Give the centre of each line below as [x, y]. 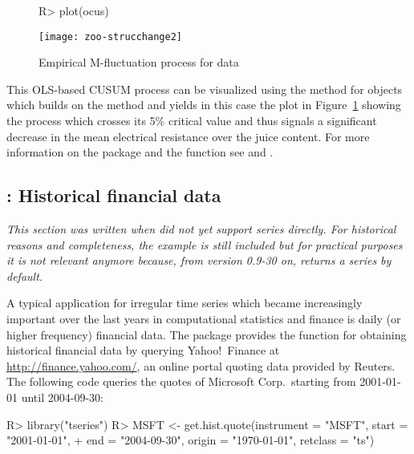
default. [25, 276]
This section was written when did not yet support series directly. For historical [201, 229]
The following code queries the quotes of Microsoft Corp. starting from [181, 381]
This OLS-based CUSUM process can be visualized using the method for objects [205, 89]
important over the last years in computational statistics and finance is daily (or [204, 318]
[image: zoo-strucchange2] [110, 36]
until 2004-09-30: [62, 397]
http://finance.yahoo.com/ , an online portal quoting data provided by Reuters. [201, 365]
